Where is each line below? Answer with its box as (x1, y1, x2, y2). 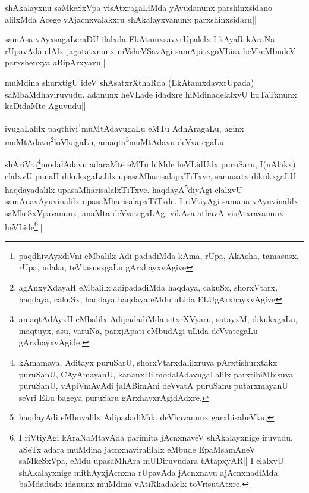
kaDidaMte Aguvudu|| (5, 99, 86, 112)
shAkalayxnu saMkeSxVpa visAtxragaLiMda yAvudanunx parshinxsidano (5, 1, 272, 13)
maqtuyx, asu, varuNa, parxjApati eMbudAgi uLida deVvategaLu (18, 324, 258, 336)
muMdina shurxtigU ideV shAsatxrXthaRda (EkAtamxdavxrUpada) (5, 76, 254, 88)
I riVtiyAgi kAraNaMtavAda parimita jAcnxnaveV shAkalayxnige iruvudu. (18, 430, 293, 443)
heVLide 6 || (5, 219, 43, 233)
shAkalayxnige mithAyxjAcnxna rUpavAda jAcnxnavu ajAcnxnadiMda (18, 466, 278, 478)
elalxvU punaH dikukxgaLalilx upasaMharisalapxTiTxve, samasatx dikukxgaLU (5, 169, 297, 182)
